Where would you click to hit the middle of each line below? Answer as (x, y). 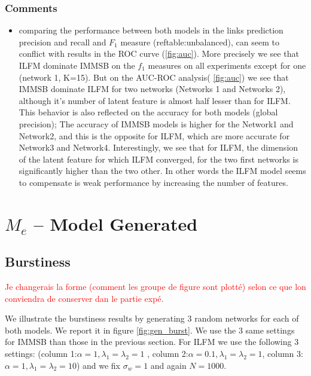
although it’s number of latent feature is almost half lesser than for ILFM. (155, 100)
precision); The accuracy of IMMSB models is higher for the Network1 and (156, 123)
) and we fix (98, 365)
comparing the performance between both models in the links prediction (151, 30)
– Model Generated (116, 223)
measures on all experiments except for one (227, 65)
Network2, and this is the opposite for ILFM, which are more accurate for (154, 135)
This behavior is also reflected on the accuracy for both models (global (148, 112)
